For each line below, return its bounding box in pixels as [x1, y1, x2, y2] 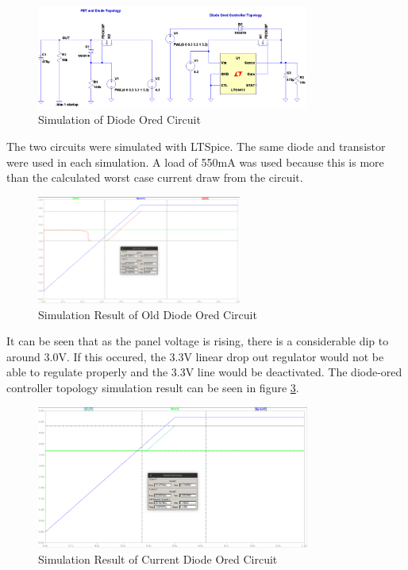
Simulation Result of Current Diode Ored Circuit [38, 550, 278, 567]
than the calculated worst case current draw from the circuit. [6, 169, 303, 186]
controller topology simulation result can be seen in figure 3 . [6, 379, 299, 395]
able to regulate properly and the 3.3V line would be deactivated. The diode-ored [6, 364, 402, 380]
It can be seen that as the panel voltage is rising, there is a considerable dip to [6, 333, 389, 349]
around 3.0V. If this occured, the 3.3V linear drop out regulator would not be [6, 348, 384, 364]
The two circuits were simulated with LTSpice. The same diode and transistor [6, 138, 386, 155]
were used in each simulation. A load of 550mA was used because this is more [6, 153, 384, 170]
